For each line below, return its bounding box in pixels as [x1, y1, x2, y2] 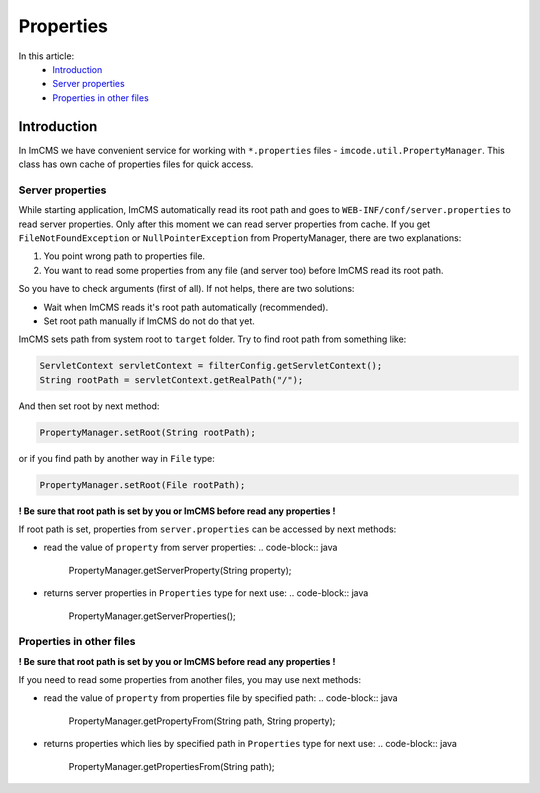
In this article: [18, 50, 75, 62]
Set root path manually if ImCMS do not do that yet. [43, 315, 255, 327]
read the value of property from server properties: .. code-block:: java [43, 541, 338, 554]
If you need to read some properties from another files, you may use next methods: [18, 674, 362, 686]
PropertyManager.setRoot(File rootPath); [39, 479, 246, 490]
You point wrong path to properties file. [43, 250, 205, 262]
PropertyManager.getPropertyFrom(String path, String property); [68, 715, 336, 727]
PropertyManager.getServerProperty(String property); [68, 564, 292, 576]
